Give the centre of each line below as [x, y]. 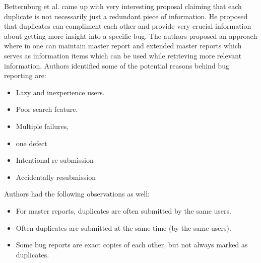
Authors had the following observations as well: [77, 194]
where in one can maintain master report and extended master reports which [123, 46]
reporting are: [25, 75]
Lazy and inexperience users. [60, 92]
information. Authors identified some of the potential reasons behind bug [117, 65]
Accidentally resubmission [56, 177]
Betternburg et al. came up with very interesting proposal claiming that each [123, 6]
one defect [31, 143]
